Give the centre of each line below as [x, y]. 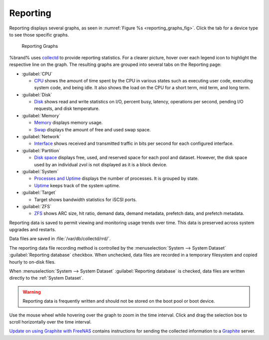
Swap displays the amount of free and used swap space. [92, 129]
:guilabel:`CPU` [37, 74]
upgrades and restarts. [33, 230]
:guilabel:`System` [40, 171]
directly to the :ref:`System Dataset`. [46, 278]
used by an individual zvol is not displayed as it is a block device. [101, 164]
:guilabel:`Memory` [41, 115]
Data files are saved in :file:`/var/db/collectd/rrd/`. [60, 239]
